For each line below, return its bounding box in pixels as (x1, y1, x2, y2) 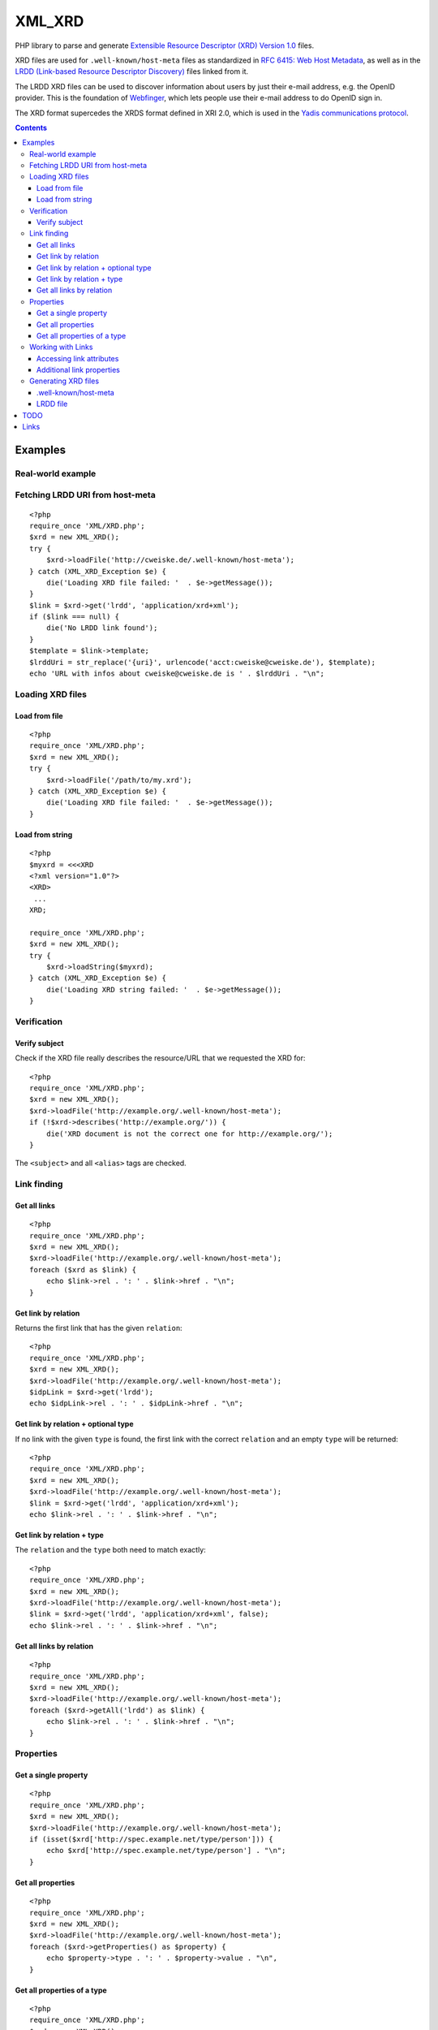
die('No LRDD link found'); (45, 624, 158, 633)
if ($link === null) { (29, 612, 120, 621)
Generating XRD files (29, 376, 100, 386)
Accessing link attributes (36, 353, 119, 363)
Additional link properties (36, 365, 121, 375)
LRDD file (36, 399, 68, 409)
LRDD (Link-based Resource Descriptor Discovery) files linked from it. (15, 67, 249, 76)
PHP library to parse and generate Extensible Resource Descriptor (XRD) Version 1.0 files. (15, 41, 315, 50)
